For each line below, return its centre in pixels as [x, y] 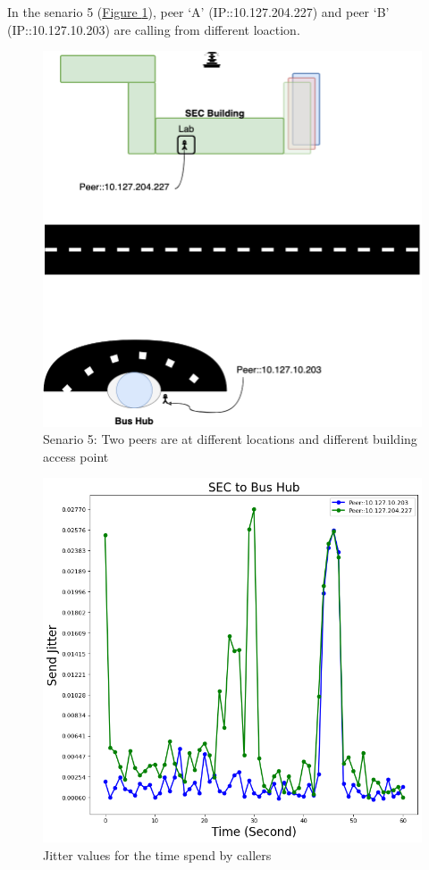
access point [76, 456]
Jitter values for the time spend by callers [157, 854]
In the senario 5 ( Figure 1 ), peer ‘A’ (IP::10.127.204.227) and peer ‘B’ [198, 12]
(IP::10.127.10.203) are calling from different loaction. [154, 29]
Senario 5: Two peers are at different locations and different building [230, 439]
